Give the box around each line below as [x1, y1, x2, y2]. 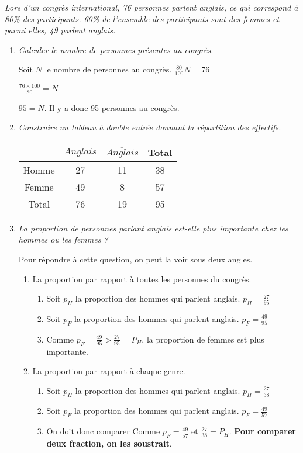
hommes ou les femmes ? [18, 233, 108, 245]
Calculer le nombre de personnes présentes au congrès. [18, 43, 214, 56]
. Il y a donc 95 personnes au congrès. [44, 101, 180, 113]
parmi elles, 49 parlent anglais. [5, 24, 116, 36]
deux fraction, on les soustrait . [46, 437, 172, 449]
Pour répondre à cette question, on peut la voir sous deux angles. [18, 253, 253, 265]
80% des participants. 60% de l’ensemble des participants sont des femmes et [5, 12, 280, 25]
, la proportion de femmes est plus [142, 333, 264, 345]
